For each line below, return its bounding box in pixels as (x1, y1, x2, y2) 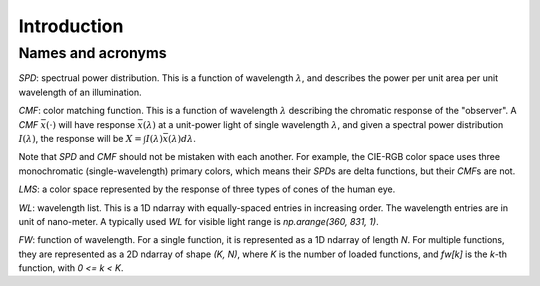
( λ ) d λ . (168, 132, 197, 144)
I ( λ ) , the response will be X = (18, 132, 142, 144)
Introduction (18, 15, 124, 37)
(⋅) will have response (45, 118, 136, 130)
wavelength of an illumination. (18, 86, 142, 98)
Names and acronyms (18, 44, 167, 62)
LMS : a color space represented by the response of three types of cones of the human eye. (18, 183, 396, 195)
